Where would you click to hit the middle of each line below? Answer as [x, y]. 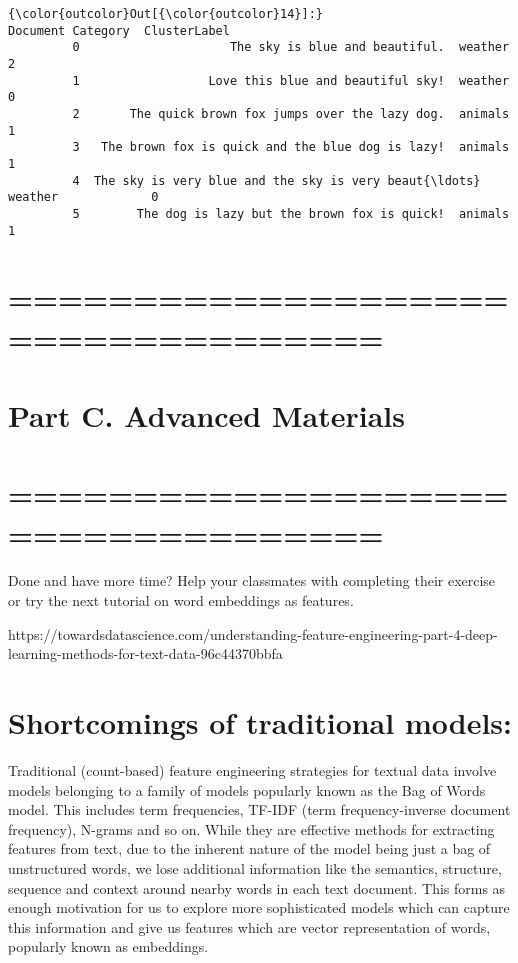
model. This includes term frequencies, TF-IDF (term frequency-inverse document [259, 809]
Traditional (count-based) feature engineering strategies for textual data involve [252, 769]
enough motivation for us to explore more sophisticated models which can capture [259, 907]
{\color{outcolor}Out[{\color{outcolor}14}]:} [165, 14]
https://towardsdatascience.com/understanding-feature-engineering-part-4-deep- [253, 633]
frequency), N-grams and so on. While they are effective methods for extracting [251, 828]
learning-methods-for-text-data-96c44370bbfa [145, 653]
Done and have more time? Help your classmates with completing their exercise [252, 580]
